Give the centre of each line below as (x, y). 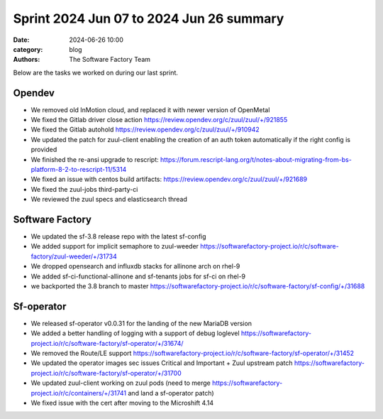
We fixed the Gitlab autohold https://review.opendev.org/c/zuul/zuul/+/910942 (145, 130)
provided (44, 150)
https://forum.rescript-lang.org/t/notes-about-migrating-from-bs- (256, 159)
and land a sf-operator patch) (171, 393)
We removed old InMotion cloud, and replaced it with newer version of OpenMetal (150, 109)
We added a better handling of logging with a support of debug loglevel (135, 333)
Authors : (27, 60)
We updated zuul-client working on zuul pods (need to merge (121, 383)
